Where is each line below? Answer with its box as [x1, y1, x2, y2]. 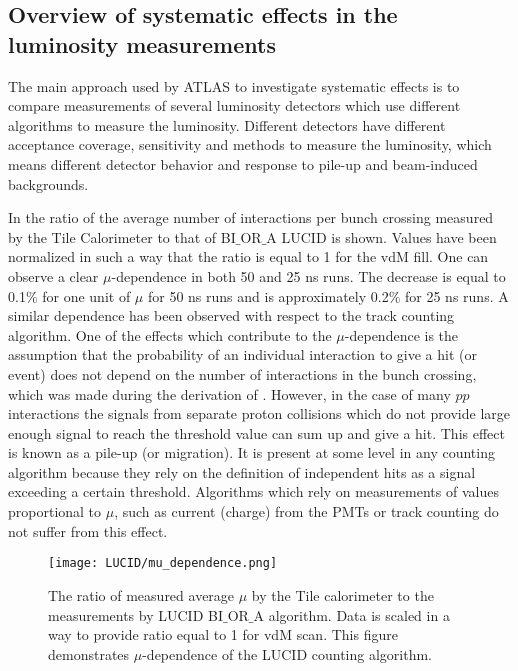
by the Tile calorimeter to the [251, 584, 434, 605]
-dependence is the [344, 324, 459, 345]
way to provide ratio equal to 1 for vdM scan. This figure [48, 624, 398, 645]
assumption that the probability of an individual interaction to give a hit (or [8, 344, 477, 365]
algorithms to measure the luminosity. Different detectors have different [8, 114, 446, 135]
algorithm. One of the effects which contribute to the [8, 324, 332, 345]
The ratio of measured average [48, 584, 235, 605]
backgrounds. [8, 173, 89, 194]
